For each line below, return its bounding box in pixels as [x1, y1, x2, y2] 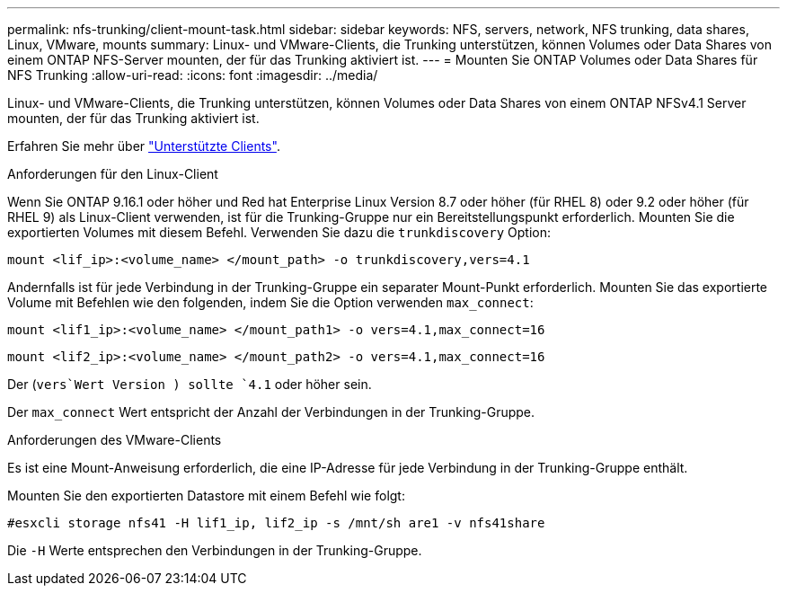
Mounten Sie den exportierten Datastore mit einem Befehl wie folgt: [7, 488, 405, 503]
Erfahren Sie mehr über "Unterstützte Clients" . [7, 138, 280, 154]
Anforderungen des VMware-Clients [7, 432, 222, 447]
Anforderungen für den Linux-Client [7, 166, 218, 181]
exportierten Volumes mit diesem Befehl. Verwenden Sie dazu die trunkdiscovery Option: [7, 225, 551, 240]
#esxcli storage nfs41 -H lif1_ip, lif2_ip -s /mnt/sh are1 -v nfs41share [7, 516, 545, 530]
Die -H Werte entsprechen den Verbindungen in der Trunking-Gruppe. [7, 543, 422, 558]
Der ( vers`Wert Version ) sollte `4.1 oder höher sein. [7, 376, 372, 392]
